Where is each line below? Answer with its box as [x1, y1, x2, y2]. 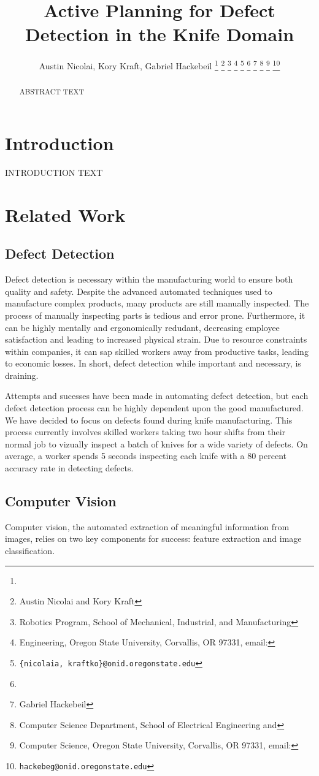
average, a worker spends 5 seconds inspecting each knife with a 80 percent [5, 449, 286, 462]
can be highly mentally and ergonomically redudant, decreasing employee [5, 321, 280, 333]
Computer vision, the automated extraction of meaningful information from [5, 520, 290, 533]
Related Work [5, 202, 126, 227]
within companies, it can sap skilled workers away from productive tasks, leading [5, 344, 309, 357]
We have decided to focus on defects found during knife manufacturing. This [5, 413, 293, 426]
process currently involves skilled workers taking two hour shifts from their [5, 425, 286, 438]
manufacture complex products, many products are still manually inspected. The [5, 297, 309, 310]
